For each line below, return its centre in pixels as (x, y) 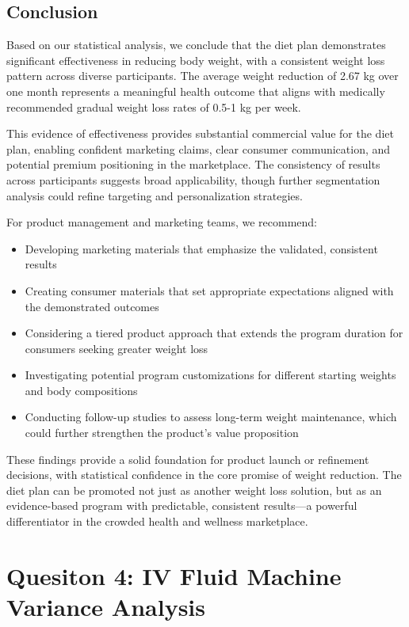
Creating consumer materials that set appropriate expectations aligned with (209, 290)
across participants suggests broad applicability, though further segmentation (193, 179)
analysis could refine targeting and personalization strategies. (155, 195)
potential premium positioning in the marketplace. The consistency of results (193, 164)
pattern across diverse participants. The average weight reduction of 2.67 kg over (203, 76)
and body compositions (81, 390)
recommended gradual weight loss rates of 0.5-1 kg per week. (154, 106)
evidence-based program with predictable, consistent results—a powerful (182, 505)
